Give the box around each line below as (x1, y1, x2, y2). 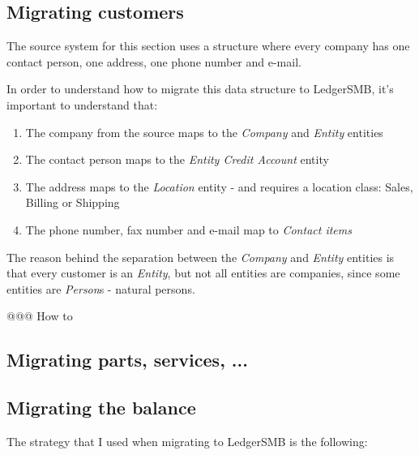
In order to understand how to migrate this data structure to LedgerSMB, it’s (6, 80, 394, 97)
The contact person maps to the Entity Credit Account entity (25, 151, 329, 168)
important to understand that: (6, 96, 158, 113)
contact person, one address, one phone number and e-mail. (6, 53, 301, 70)
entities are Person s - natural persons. (6, 280, 195, 297)
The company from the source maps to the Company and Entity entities (25, 123, 383, 140)
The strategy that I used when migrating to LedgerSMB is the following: (6, 432, 368, 449)
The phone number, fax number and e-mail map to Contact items (25, 221, 352, 238)
